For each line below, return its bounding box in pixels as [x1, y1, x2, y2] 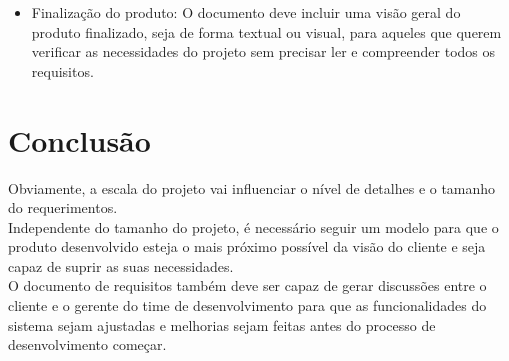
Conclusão [8, 119, 151, 160]
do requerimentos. [8, 197, 118, 218]
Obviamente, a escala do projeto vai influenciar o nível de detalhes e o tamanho [8, 177, 496, 198]
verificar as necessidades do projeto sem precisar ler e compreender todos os [31, 41, 496, 62]
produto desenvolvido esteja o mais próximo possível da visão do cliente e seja [8, 236, 486, 257]
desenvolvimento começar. [8, 334, 167, 355]
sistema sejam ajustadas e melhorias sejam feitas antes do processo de [8, 314, 436, 335]
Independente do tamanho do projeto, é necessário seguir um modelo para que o [8, 216, 499, 237]
